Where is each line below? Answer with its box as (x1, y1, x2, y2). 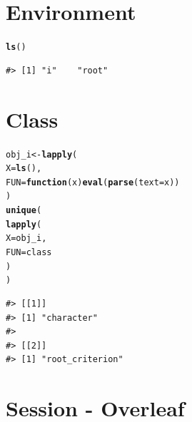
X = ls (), (6, 163, 42, 174)
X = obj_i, (6, 233, 47, 244)
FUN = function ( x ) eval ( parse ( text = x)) (6, 177, 180, 187)
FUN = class (6, 247, 52, 258)
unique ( (6, 205, 42, 216)
